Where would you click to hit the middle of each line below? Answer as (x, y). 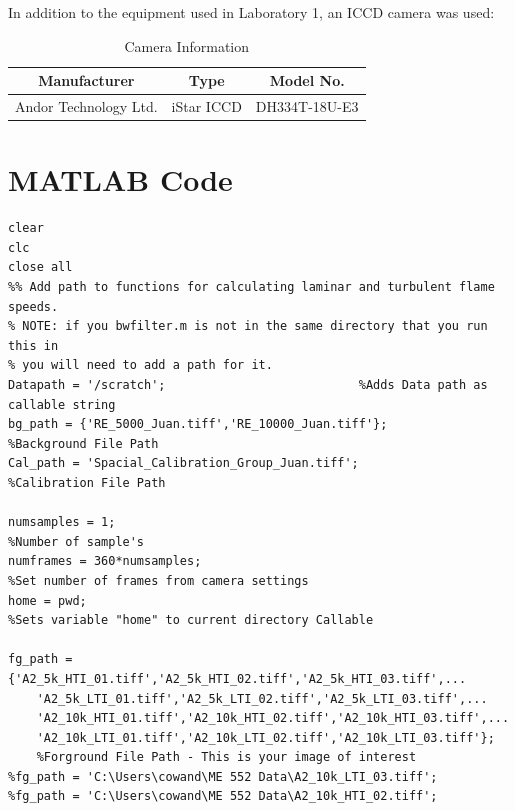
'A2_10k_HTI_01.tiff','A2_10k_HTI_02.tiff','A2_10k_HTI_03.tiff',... (273, 718)
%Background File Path (83, 443)
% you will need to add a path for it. (140, 365)
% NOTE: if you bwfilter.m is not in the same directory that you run (248, 326)
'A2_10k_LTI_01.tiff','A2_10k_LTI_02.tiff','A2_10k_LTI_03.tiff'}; (265, 737)
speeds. (33, 306)
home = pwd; (47, 600)
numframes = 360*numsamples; (105, 561)
